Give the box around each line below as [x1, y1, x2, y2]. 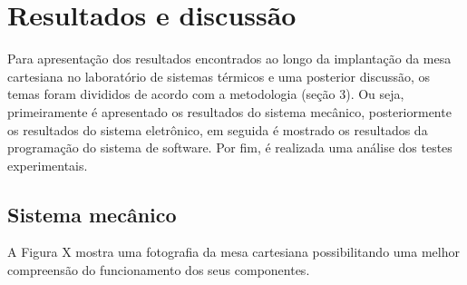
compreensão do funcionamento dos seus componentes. [7, 260, 310, 280]
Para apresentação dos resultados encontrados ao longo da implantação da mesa [7, 49, 452, 68]
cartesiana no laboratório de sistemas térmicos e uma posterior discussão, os [7, 66, 431, 85]
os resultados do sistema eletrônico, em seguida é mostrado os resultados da [7, 120, 428, 139]
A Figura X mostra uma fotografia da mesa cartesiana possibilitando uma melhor [7, 242, 460, 261]
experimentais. [7, 155, 88, 174]
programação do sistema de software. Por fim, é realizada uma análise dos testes [7, 138, 452, 157]
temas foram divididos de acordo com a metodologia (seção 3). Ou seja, [7, 84, 404, 103]
